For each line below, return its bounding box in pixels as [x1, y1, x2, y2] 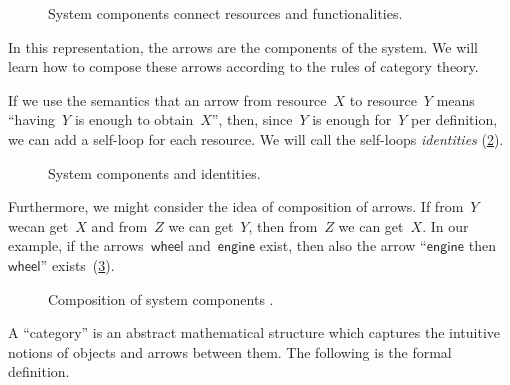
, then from [248, 215, 318, 236]
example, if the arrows [8, 235, 144, 256]
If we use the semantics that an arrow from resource [8, 89, 327, 110]
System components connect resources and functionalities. [48, 3, 403, 23]
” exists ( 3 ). [40, 254, 115, 275]
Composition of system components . [48, 288, 274, 309]
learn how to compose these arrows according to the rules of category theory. [8, 56, 479, 77]
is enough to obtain [74, 109, 194, 130]
